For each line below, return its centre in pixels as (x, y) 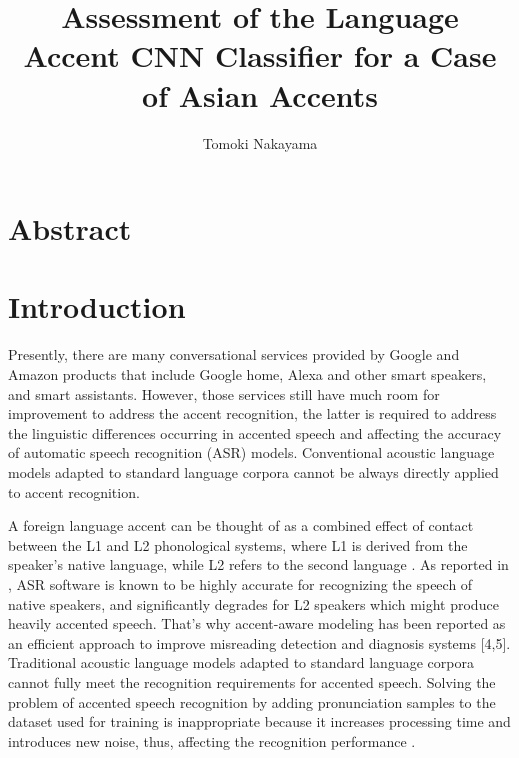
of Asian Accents (260, 94)
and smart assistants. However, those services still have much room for (224, 393)
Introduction (97, 306)
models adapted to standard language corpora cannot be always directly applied (253, 471)
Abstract (70, 228)
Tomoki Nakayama (260, 142)
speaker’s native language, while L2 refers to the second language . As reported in (258, 564)
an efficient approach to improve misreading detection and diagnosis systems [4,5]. (259, 642)
